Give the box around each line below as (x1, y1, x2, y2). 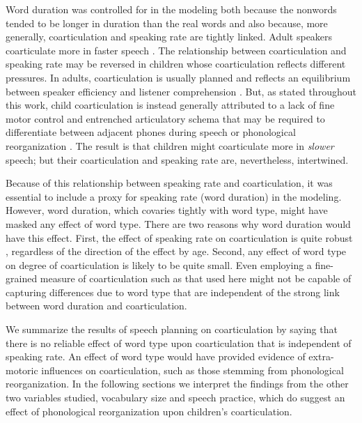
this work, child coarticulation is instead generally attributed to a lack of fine (6, 98, 335, 112)
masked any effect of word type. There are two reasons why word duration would (6, 216, 351, 231)
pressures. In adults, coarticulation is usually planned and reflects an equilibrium (6, 70, 351, 84)
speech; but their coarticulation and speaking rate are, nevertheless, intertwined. (6, 152, 349, 167)
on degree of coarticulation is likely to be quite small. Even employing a (6, 257, 312, 272)
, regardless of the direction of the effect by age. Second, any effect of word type (6, 244, 347, 259)
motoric (6, 362, 38, 377)
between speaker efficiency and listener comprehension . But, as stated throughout (6, 84, 356, 98)
